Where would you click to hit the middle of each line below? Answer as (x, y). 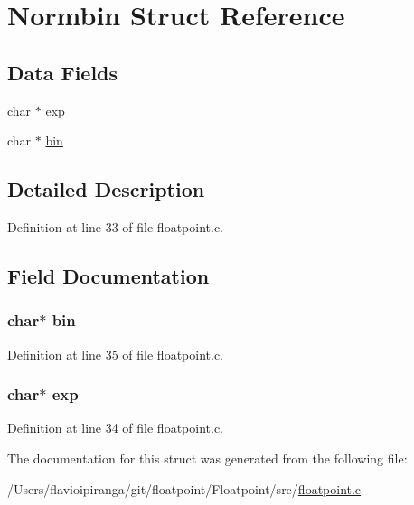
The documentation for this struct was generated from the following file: (207, 458)
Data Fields (63, 72)
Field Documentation (108, 275)
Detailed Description (106, 189)
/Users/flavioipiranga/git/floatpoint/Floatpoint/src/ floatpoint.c (184, 488)
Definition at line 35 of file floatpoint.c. (116, 354)
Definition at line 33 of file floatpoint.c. (116, 226)
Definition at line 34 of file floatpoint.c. (116, 428)
